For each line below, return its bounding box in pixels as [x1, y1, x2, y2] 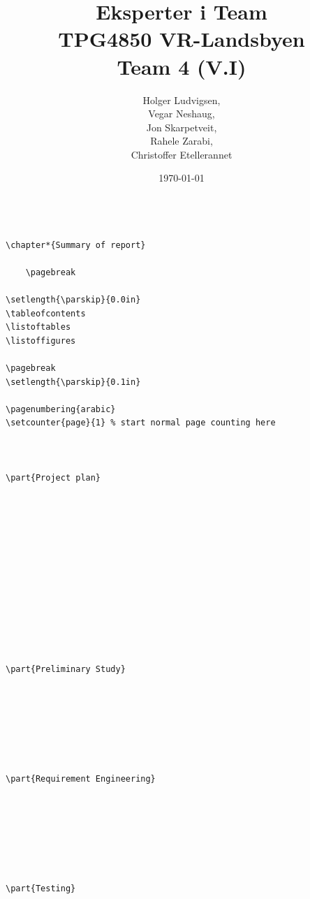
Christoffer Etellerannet [131, 147, 232, 161]
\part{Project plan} [6, 472, 101, 483]
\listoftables [6, 322, 71, 332]
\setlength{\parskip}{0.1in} [6, 377, 141, 387]
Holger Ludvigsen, [142, 92, 221, 107]
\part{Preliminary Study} [6, 664, 126, 675]
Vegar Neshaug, [148, 106, 215, 121]
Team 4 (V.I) [117, 52, 246, 80]
